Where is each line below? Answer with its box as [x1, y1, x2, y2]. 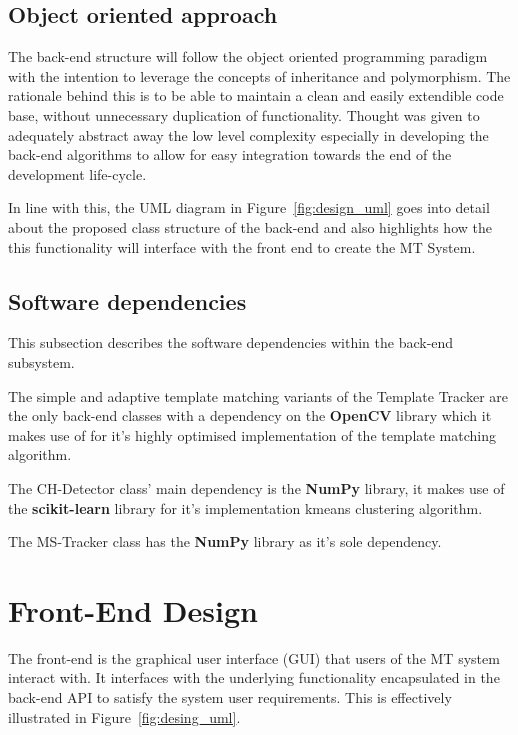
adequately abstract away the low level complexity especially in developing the [8, 124, 489, 145]
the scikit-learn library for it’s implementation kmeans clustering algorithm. [8, 497, 483, 518]
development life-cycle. [8, 163, 147, 184]
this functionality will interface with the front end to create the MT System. [8, 236, 476, 257]
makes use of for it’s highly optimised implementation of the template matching [8, 424, 496, 445]
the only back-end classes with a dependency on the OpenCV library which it [8, 405, 492, 426]
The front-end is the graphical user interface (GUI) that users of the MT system [8, 647, 500, 668]
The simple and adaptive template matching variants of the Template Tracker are [8, 385, 508, 406]
